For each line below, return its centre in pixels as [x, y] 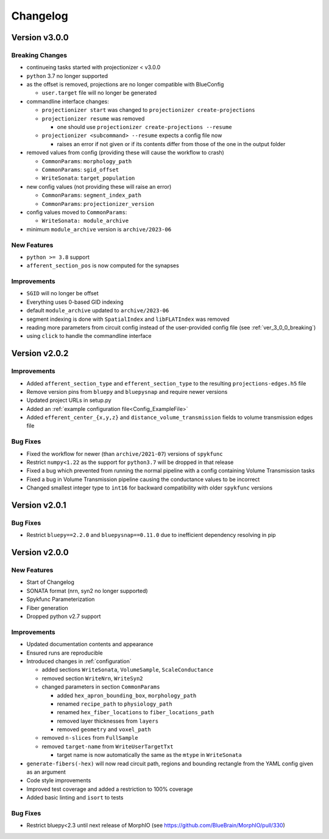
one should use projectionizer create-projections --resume [144, 127]
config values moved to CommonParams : [77, 212]
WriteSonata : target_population [88, 178]
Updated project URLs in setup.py [69, 400]
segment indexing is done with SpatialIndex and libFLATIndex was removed [128, 319]
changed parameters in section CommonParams [101, 687]
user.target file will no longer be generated [99, 93]
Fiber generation [47, 608]
